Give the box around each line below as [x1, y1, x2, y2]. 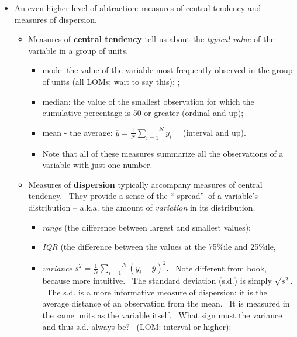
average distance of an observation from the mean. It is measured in [42, 297, 290, 310]
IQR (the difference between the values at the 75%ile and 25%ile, [42, 240, 276, 253]
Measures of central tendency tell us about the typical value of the [28, 33, 275, 45]
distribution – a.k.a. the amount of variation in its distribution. [28, 201, 255, 213]
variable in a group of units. [28, 44, 129, 56]
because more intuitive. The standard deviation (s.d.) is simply [42, 274, 272, 287]
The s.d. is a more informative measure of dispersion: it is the [46, 286, 267, 298]
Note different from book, [175, 262, 267, 274]
